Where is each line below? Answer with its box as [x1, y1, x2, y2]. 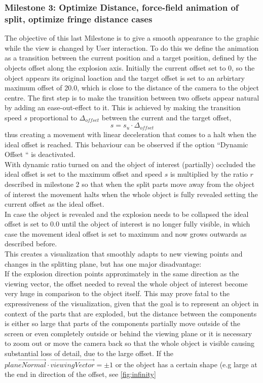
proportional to [29, 112, 77, 122]
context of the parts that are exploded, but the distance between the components [5, 308, 257, 318]
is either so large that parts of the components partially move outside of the [5, 318, 240, 329]
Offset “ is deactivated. [5, 149, 76, 159]
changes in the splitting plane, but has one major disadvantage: [5, 258, 202, 269]
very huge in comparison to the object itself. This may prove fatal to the [5, 288, 230, 299]
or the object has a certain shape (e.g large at [115, 359, 257, 369]
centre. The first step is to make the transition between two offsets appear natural [5, 92, 259, 103]
